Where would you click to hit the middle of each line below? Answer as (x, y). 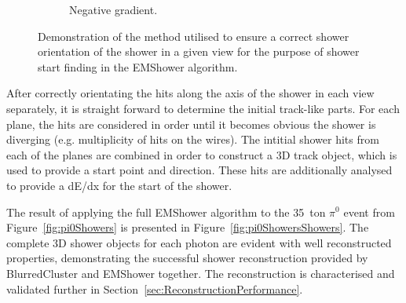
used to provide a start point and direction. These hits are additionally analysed (199, 170)
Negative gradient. (113, 9)
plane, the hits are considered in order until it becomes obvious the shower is (191, 124)
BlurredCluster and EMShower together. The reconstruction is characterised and (201, 273)
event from (369, 212)
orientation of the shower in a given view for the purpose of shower (199, 51)
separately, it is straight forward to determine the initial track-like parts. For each (203, 108)
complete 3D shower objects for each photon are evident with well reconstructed (199, 242)
